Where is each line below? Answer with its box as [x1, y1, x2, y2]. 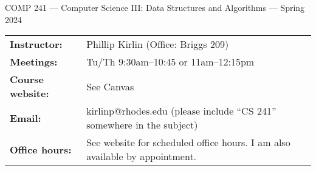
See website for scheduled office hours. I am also [86, 135, 290, 150]
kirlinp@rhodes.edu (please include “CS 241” [86, 104, 276, 118]
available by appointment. [86, 149, 197, 164]
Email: [10, 110, 41, 125]
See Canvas [86, 79, 134, 93]
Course [10, 72, 44, 87]
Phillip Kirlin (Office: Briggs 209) [86, 37, 229, 52]
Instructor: [10, 37, 63, 52]
